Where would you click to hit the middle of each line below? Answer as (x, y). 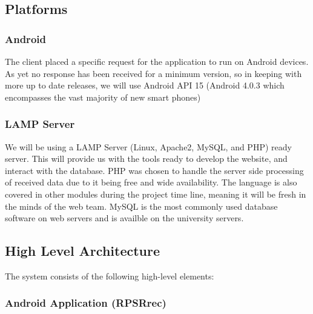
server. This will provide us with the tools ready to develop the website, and (146, 159)
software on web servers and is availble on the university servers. (124, 218)
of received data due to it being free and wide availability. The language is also (151, 182)
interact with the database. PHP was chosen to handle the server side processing (154, 170)
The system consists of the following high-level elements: (110, 276)
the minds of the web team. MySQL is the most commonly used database (141, 206)
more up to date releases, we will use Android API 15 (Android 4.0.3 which (145, 85)
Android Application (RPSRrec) (86, 303)
